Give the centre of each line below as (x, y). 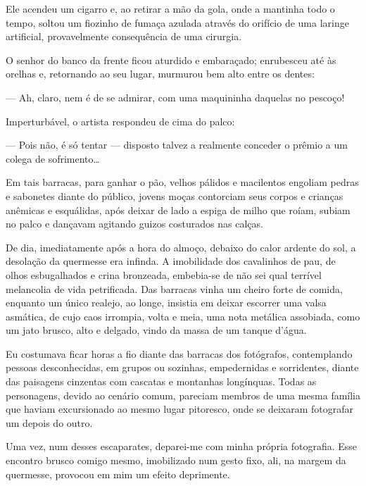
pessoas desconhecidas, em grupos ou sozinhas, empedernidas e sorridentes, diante (182, 367)
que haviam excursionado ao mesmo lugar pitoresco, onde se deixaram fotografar (180, 409)
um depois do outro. (49, 422)
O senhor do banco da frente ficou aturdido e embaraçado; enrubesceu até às (171, 60)
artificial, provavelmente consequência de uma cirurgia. (124, 36)
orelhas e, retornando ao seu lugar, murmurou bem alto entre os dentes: (160, 74)
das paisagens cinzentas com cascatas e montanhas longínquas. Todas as (161, 381)
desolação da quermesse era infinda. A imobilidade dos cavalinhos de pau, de (171, 261)
